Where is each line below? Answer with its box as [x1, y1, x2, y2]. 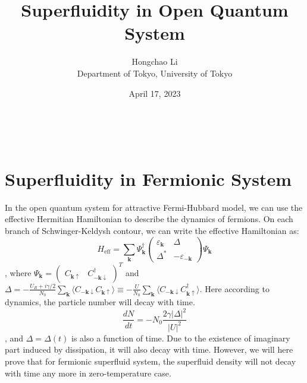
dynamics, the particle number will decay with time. [5, 296, 195, 308]
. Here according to [199, 282, 270, 295]
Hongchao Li [131, 55, 178, 68]
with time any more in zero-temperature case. [5, 366, 171, 379]
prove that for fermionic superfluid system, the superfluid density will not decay [5, 355, 296, 368]
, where [5, 266, 32, 278]
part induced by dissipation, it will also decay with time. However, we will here [5, 343, 293, 356]
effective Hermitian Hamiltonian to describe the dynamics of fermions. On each [5, 213, 293, 225]
